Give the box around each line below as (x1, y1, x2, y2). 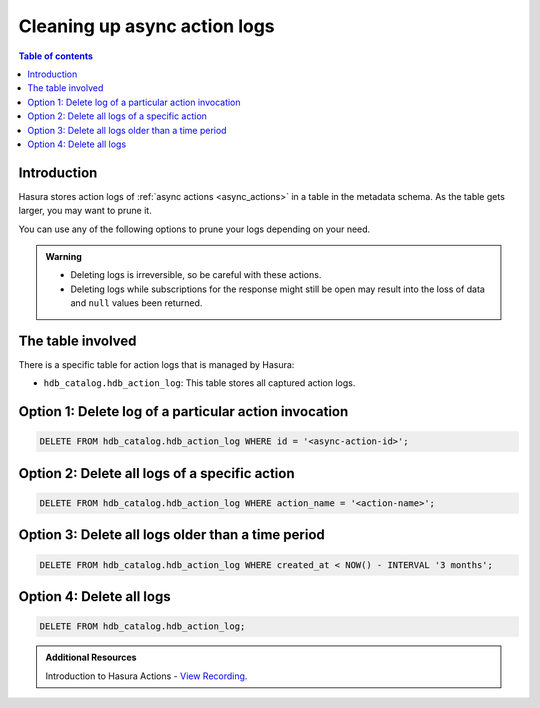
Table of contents (18, 50, 94, 62)
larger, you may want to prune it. (18, 205, 152, 217)
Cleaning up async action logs (18, 15, 275, 37)
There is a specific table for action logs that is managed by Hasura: (18, 359, 295, 371)
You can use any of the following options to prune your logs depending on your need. (18, 223, 371, 235)
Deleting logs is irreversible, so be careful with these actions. (70, 269, 322, 281)
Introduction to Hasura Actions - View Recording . (45, 670, 248, 682)
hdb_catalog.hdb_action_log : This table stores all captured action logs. (43, 377, 356, 389)
